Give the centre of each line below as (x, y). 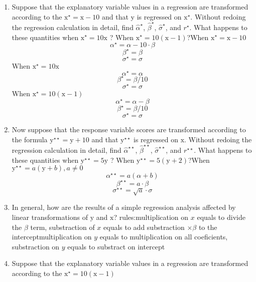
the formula (30, 139)
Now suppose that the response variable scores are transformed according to (129, 129)
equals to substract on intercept (116, 246)
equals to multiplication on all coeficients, (164, 237)
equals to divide (221, 217)
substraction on (36, 246)
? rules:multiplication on (151, 217)
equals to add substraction (144, 227)
